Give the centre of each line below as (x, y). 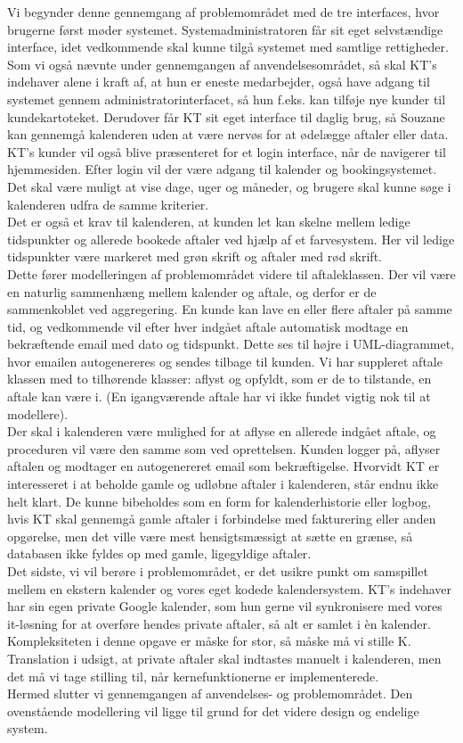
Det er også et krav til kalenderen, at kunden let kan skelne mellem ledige (209, 222)
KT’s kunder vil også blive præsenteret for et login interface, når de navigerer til (227, 151)
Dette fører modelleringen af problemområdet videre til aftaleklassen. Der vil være (231, 273)
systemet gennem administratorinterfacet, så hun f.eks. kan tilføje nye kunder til (227, 99)
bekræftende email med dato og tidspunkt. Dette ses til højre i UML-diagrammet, (231, 344)
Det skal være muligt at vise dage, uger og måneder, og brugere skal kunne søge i (229, 186)
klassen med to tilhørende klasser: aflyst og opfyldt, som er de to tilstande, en (219, 379)
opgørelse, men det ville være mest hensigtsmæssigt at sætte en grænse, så (210, 536)
